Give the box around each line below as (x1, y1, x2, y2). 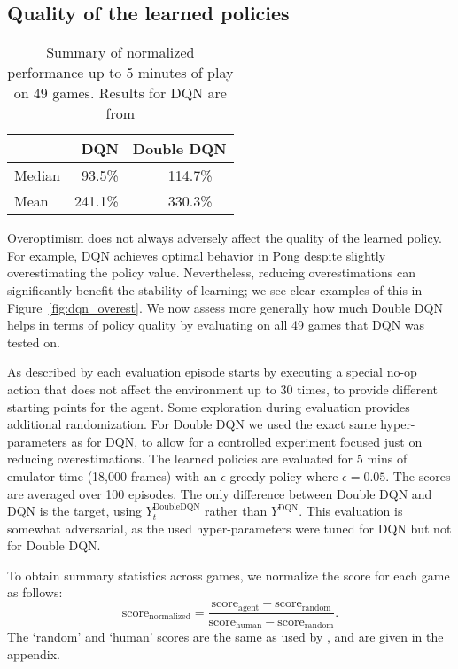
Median (14, 165, 61, 186)
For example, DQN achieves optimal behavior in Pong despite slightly (7, 245, 386, 264)
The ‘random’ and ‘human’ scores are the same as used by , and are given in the (7, 627, 444, 646)
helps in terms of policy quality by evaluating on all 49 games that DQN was (7, 315, 425, 334)
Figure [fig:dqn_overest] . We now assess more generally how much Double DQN (7, 298, 443, 316)
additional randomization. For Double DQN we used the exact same (7, 415, 376, 433)
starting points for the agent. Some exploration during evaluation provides (7, 397, 410, 416)
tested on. (7, 332, 60, 351)
